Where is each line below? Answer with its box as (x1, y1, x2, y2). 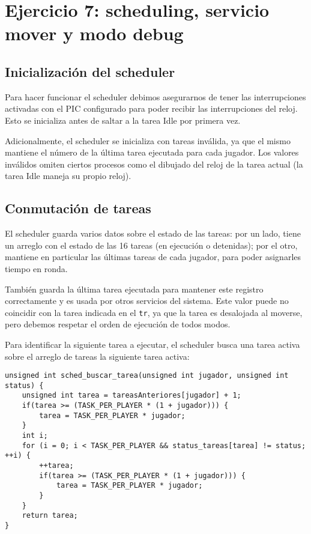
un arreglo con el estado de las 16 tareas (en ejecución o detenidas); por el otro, (5, 238, 298, 251)
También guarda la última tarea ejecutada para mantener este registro (5, 282, 264, 295)
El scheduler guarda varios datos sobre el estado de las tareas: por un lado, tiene (5, 227, 301, 240)
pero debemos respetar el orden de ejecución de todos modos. (5, 318, 231, 330)
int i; (22, 431, 48, 440)
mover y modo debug (5, 21, 184, 46)
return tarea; (22, 511, 78, 520)
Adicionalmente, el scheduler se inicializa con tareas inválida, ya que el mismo (5, 134, 291, 147)
